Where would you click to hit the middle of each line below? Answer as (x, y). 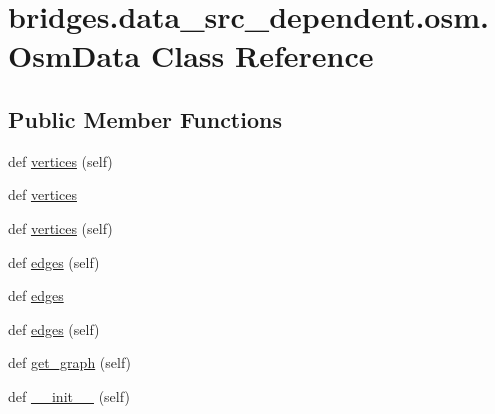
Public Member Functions (145, 118)
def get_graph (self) (70, 362)
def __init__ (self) (69, 395)
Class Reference (262, 55)
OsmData (74, 55)
